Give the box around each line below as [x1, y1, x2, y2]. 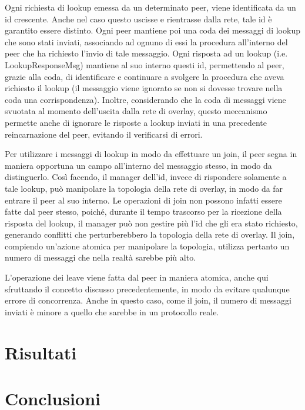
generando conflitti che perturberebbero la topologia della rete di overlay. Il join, [5, 228, 295, 241]
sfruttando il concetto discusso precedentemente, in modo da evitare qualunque [5, 282, 290, 295]
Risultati [5, 340, 77, 364]
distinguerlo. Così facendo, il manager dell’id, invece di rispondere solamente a [5, 171, 287, 183]
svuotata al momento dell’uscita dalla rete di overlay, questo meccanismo [5, 105, 267, 117]
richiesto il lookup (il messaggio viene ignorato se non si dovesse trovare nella [5, 82, 283, 94]
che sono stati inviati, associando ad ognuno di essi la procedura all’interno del [5, 35, 288, 48]
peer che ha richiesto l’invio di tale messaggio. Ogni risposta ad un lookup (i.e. [5, 47, 288, 59]
